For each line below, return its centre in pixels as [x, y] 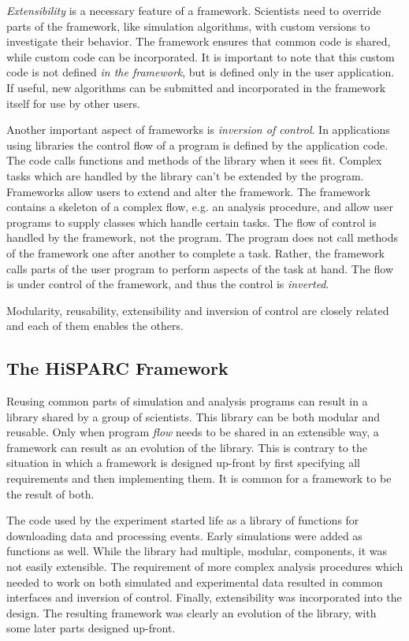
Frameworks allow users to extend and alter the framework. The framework [188, 191]
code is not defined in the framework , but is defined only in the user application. [201, 72]
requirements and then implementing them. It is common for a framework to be [199, 478]
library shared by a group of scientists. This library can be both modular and [193, 416]
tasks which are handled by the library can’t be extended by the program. [185, 175]
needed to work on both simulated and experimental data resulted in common [195, 582]
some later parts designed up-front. [91, 628]
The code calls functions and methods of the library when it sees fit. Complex [194, 160]
